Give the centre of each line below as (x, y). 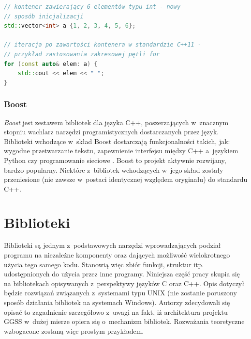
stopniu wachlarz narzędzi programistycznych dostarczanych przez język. (111, 132)
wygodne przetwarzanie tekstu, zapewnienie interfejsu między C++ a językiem (121, 151)
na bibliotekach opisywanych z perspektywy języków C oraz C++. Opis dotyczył (124, 283)
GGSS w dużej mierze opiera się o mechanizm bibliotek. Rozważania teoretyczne (124, 321)
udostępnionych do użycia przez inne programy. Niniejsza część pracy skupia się (122, 274)
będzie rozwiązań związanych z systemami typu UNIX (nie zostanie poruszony (120, 293)
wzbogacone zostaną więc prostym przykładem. (74, 331)
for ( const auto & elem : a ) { (51, 64)
